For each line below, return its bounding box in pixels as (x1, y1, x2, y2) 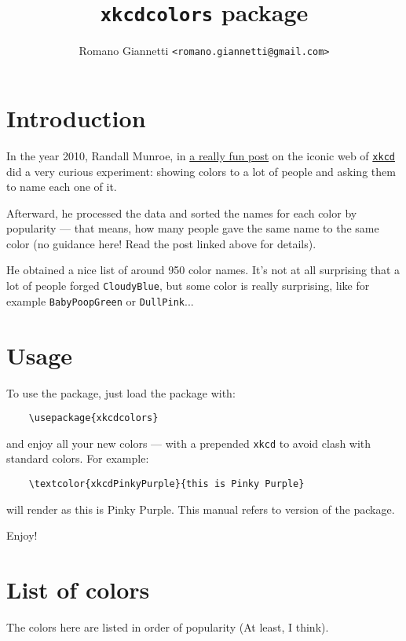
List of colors (6, 573, 150, 606)
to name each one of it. (6, 178, 117, 195)
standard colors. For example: (6, 450, 149, 467)
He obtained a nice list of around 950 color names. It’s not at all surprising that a (6, 262, 401, 278)
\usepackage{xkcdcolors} (28, 412, 159, 424)
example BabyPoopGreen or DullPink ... (6, 292, 194, 309)
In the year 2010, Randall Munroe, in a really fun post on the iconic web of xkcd (6, 147, 395, 163)
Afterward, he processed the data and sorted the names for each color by (6, 204, 357, 221)
